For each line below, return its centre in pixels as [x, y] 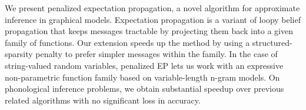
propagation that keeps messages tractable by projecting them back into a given [149, 31]
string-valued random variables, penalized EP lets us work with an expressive [144, 65]
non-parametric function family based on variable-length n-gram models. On [142, 77]
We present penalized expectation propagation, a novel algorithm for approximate [152, 8]
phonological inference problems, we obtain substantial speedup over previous [144, 89]
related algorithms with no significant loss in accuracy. [103, 100]
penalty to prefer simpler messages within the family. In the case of [157, 54]
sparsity [19, 54]
